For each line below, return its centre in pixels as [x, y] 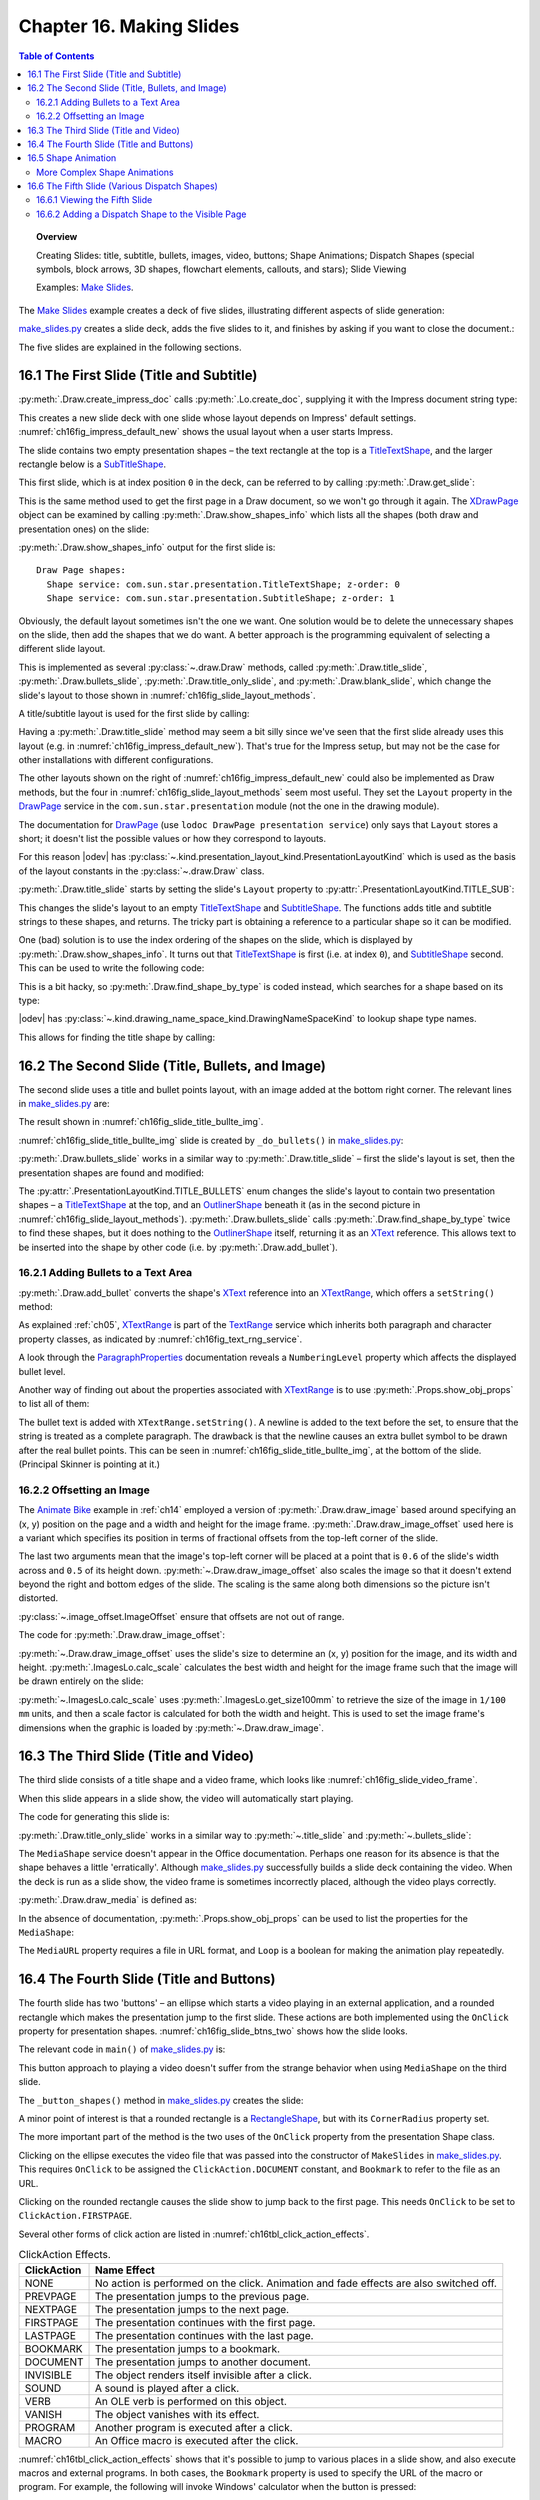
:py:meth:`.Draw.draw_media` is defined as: [107, 1900]
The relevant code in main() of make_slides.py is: [122, 2049]
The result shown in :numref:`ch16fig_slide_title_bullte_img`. [141, 1122]
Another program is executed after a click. [194, 2427]
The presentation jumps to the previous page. [202, 2296]
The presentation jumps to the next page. [192, 2309]
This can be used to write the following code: [111, 968]
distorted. [38, 1598]
